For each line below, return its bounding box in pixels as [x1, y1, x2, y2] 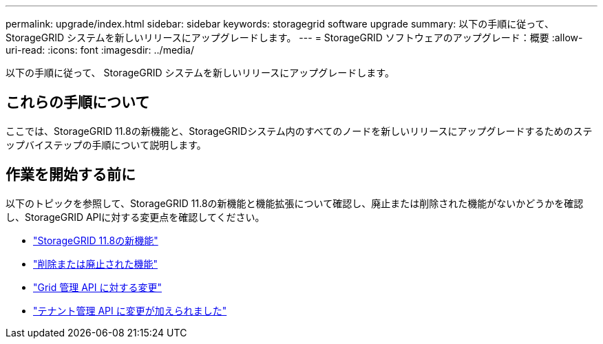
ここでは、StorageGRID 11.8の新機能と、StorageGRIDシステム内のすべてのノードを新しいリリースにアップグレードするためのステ [6, 125, 593, 137]
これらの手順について [6, 94, 150, 111]
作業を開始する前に [6, 166, 136, 184]
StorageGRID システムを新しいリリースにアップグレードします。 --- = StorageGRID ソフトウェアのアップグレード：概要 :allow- [6, 32, 583, 43]
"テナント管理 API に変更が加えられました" [33, 304, 227, 316]
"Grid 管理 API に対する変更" [33, 281, 162, 293]
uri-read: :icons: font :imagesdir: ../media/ [6, 44, 194, 56]
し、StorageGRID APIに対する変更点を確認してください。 [6, 211, 265, 223]
